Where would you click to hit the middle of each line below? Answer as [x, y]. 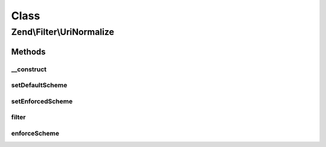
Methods [28, 52]
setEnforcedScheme [42, 101]
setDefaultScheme [39, 86]
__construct [29, 69]
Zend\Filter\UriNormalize [63, 32]
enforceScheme [35, 133]
